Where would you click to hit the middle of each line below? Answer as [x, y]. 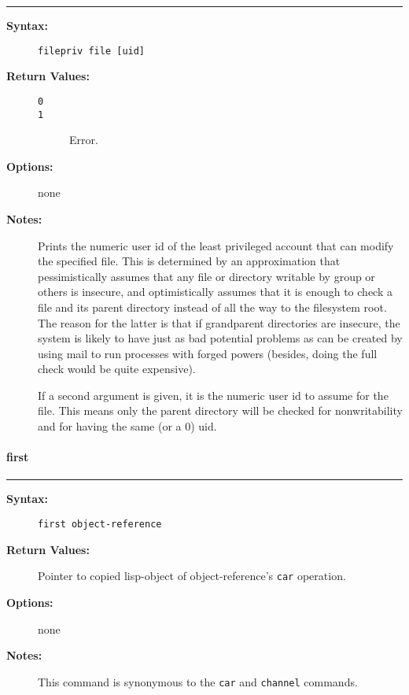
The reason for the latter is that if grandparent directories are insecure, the [219, 322]
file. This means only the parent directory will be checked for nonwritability [220, 410]
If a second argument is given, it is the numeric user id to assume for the [213, 395]
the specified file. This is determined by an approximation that [189, 261]
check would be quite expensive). [117, 369]
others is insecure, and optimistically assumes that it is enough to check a [215, 292]
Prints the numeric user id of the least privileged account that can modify [216, 245]
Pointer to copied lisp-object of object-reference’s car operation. [192, 576]
